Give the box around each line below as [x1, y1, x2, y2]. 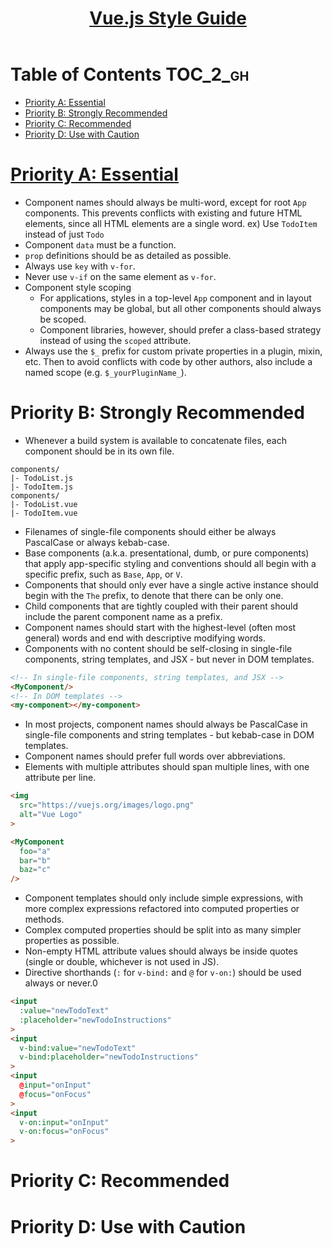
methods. [24, 913, 65, 926]
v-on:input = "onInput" [19, 1117, 110, 1127]
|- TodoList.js [10, 473, 74, 483]
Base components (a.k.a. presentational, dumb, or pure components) [24, 547, 310, 559]
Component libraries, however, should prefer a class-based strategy [39, 323, 322, 336]
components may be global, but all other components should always [39, 302, 322, 314]
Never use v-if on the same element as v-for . [24, 270, 217, 282]
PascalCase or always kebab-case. [24, 536, 170, 548]
